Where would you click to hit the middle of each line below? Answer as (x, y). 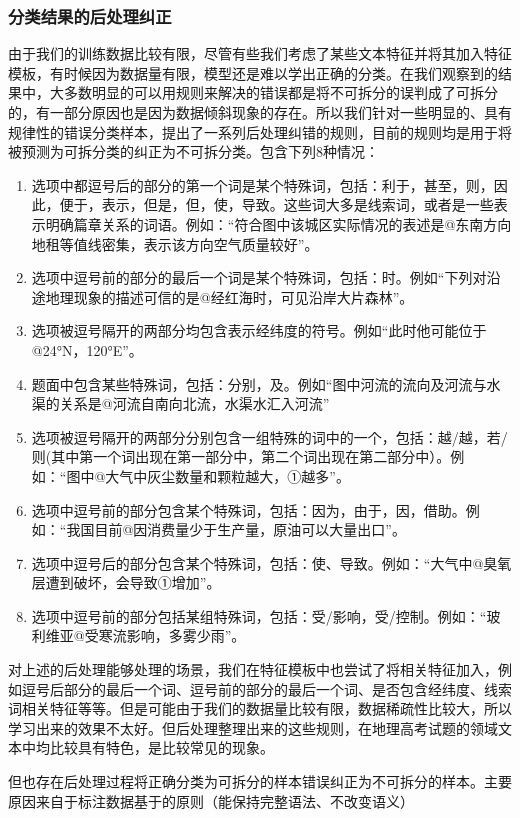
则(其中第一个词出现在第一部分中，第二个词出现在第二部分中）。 (241, 456)
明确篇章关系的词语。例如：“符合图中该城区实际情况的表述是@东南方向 (278, 223)
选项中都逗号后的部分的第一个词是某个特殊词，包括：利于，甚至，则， (262, 184)
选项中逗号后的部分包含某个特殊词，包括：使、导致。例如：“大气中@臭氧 (271, 562)
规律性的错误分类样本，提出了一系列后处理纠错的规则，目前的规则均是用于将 (260, 131)
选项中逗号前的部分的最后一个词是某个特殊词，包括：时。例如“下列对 (259, 277)
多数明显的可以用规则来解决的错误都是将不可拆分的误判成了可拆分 (280, 92)
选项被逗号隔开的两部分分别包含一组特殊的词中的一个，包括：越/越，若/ (269, 436)
